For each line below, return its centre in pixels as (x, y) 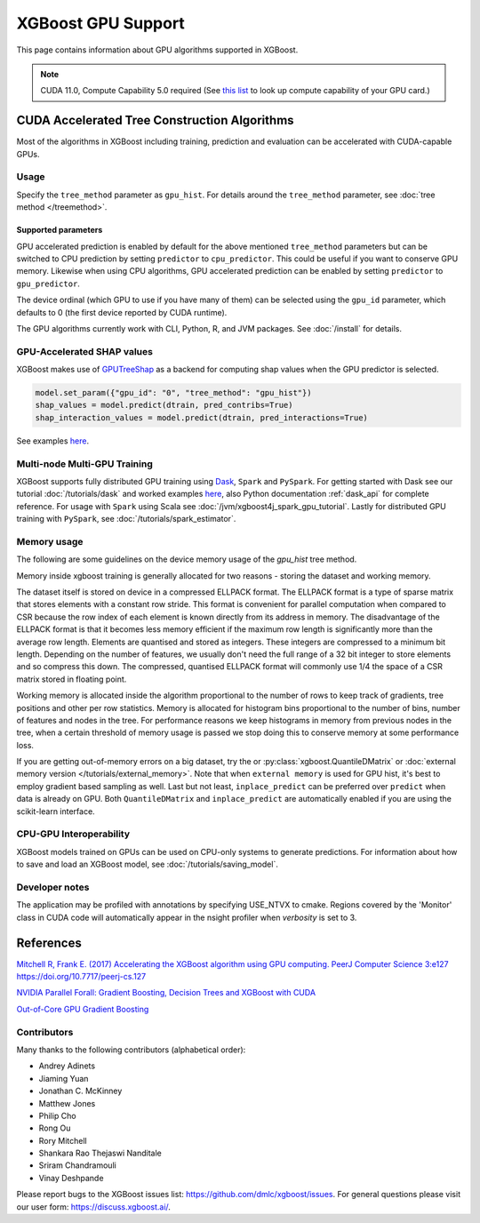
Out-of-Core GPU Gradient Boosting (83, 1009)
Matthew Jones (67, 1103)
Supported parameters (60, 230)
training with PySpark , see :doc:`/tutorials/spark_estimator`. (126, 519)
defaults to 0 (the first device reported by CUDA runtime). (122, 312)
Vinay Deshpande (71, 1178)
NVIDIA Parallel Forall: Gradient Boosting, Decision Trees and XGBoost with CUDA (166, 993)
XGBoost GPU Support (101, 23)
